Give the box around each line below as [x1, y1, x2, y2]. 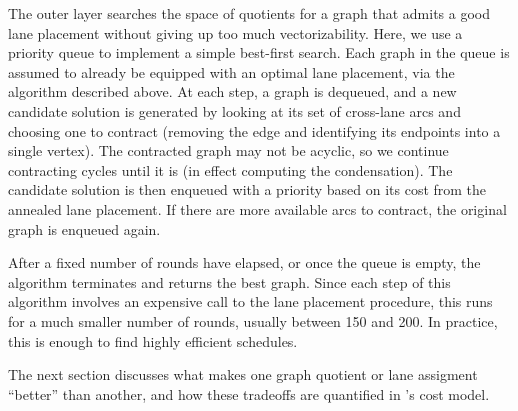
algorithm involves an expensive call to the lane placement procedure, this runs [8, 291, 493, 312]
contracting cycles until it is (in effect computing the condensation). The [8, 159, 453, 180]
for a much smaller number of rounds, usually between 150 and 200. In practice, [8, 310, 498, 331]
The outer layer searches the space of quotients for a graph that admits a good [8, 3, 490, 23]
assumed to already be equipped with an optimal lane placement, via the [8, 61, 455, 82]
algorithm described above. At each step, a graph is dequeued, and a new [8, 81, 457, 102]
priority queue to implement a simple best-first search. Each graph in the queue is [8, 42, 510, 63]
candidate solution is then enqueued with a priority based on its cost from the [8, 179, 487, 200]
